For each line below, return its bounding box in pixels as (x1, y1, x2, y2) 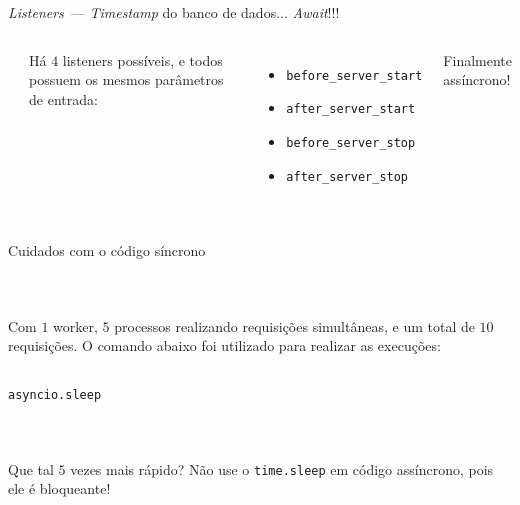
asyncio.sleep (8, 388, 102, 402)
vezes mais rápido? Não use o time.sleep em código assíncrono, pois (70, 458, 494, 479)
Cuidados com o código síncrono (8, 240, 206, 261)
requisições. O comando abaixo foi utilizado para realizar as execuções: (8, 335, 441, 356)
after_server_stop (286, 169, 409, 184)
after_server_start (286, 102, 416, 117)
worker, (53, 315, 98, 336)
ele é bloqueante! (8, 478, 111, 499)
